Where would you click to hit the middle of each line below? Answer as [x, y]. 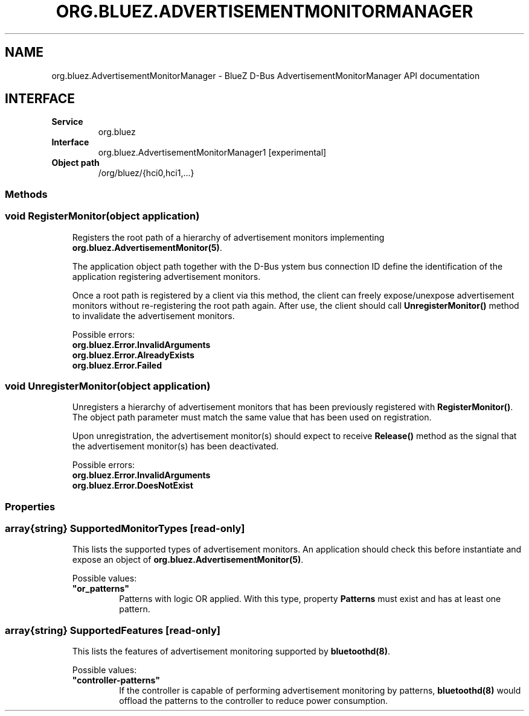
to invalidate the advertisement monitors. [153, 315]
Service [67, 122]
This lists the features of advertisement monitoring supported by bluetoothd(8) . [231, 651]
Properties [30, 506]
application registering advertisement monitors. [166, 276]
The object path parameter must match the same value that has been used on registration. [252, 417]
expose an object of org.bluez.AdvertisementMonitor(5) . [188, 560]
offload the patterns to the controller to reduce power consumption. [254, 701]
